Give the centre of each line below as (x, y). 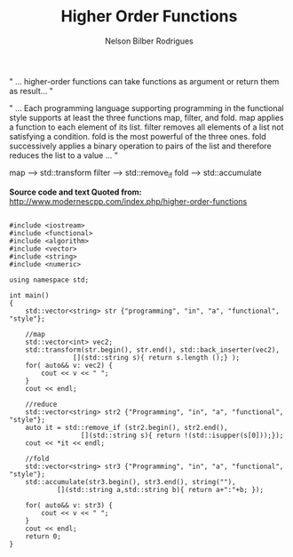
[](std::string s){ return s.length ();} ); (156, 357)
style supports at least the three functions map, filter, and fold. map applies (146, 117)
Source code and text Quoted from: (75, 192)
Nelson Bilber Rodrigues (149, 41)
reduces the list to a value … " (63, 155)
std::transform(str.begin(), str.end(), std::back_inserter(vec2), (152, 350)
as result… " (31, 91)
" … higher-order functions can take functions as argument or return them (144, 81)
